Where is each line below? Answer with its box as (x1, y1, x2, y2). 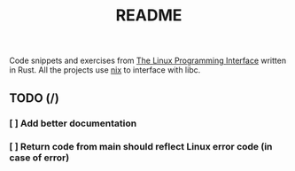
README (115, 5, 182, 26)
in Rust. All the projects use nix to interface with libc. (9, 65, 201, 75)
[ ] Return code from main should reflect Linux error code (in (9, 141, 273, 153)
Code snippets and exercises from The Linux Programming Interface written (9, 55, 286, 66)
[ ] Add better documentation (9, 117, 137, 129)
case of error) (9, 152, 70, 164)
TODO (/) (9, 90, 59, 105)
